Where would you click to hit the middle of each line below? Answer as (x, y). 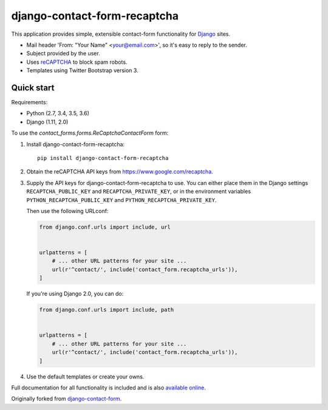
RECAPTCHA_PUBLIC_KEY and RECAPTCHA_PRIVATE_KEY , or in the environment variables (139, 192)
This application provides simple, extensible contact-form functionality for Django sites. (121, 34)
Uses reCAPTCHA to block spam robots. (77, 62)
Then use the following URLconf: (67, 211)
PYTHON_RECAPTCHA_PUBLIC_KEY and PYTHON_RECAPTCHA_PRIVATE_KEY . (121, 200)
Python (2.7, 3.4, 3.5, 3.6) (58, 113)
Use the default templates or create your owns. (85, 377)
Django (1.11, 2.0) (47, 122)
